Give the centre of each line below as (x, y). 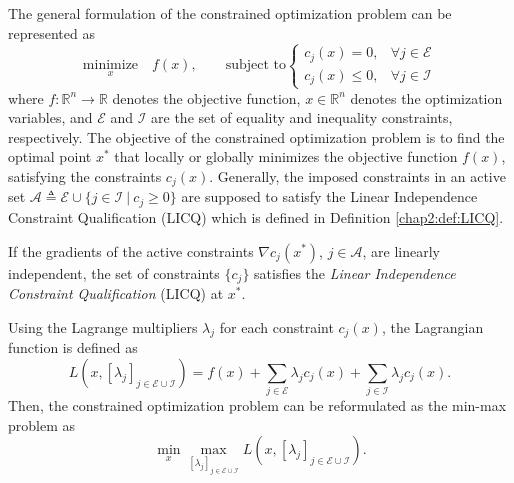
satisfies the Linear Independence (355, 272)
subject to (255, 65)
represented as (51, 32)
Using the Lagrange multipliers (103, 326)
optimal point (50, 156)
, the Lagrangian (432, 326)
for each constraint (276, 326)
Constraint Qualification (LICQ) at (116, 292)
